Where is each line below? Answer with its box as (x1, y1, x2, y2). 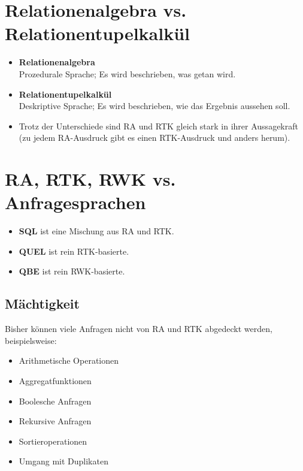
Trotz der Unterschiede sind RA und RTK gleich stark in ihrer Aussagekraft (19, 119, 298, 132)
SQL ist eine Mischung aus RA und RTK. (19, 225, 174, 237)
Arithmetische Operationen (19, 354, 119, 367)
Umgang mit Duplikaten (19, 455, 108, 467)
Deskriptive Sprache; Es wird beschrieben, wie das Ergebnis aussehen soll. (19, 99, 290, 112)
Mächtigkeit (5, 294, 80, 313)
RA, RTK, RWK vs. (5, 167, 176, 191)
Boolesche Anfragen (19, 394, 92, 407)
